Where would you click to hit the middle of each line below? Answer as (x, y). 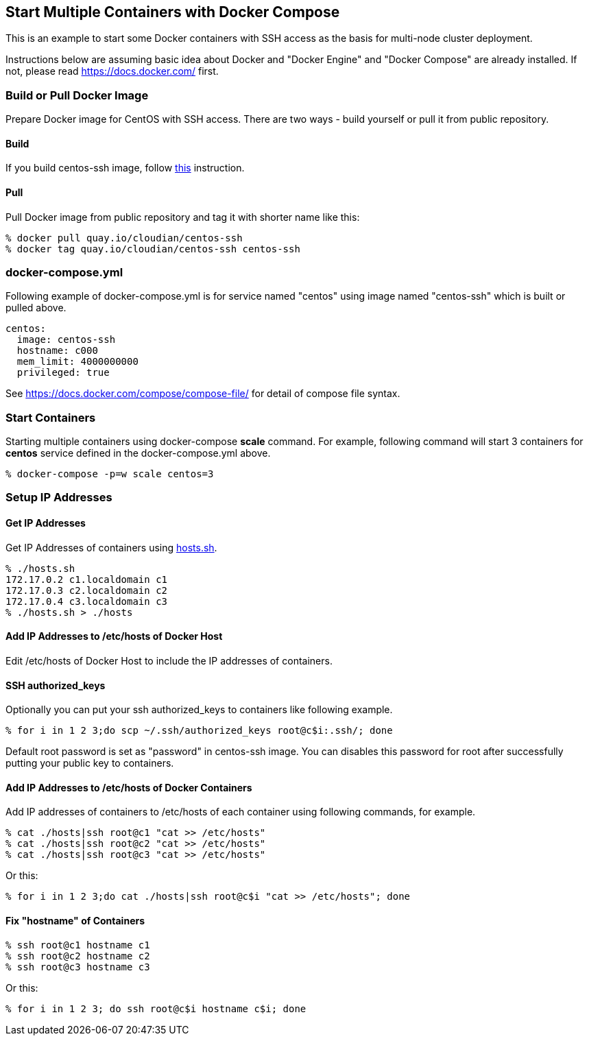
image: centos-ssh (66, 340)
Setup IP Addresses (59, 498)
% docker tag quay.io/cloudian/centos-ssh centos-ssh (153, 249)
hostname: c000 (57, 351)
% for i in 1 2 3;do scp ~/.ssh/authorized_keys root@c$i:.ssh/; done (199, 731)
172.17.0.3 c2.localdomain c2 (87, 590)
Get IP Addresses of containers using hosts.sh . (111, 547)
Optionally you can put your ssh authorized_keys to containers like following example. (199, 710)
